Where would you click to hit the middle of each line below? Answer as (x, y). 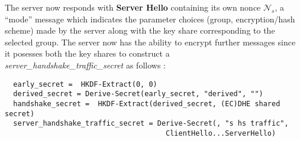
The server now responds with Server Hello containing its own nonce (133, 7)
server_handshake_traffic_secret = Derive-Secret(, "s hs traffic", (151, 124)
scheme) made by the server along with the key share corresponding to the (140, 30)
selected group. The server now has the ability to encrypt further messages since (150, 42)
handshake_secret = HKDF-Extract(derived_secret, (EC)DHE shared (147, 104)
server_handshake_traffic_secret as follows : (85, 65)
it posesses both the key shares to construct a (87, 53)
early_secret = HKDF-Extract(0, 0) (85, 84)
